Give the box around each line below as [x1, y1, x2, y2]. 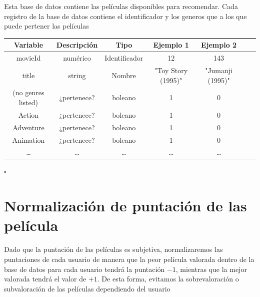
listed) [18, 97, 38, 107]
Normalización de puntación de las [4, 195, 247, 216]
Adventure [12, 122, 44, 132]
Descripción [56, 40, 98, 50]
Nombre [111, 70, 136, 80]
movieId [16, 53, 41, 63]
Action [18, 109, 39, 120]
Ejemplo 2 [200, 40, 237, 50]
